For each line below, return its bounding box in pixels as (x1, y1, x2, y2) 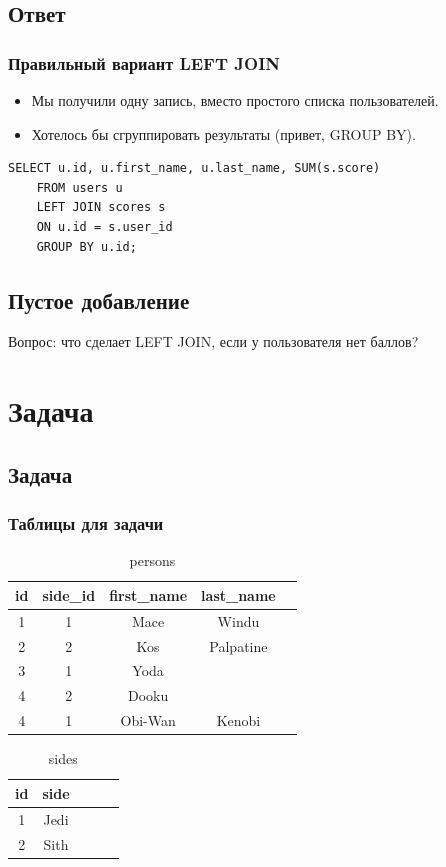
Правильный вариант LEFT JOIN (8, 50, 281, 75)
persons (129, 550, 176, 571)
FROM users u (36, 180, 123, 195)
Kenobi (216, 710, 261, 731)
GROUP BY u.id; (36, 239, 137, 254)
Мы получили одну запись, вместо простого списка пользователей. (31, 90, 439, 110)
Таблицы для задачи (8, 511, 164, 536)
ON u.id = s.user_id (36, 219, 173, 234)
